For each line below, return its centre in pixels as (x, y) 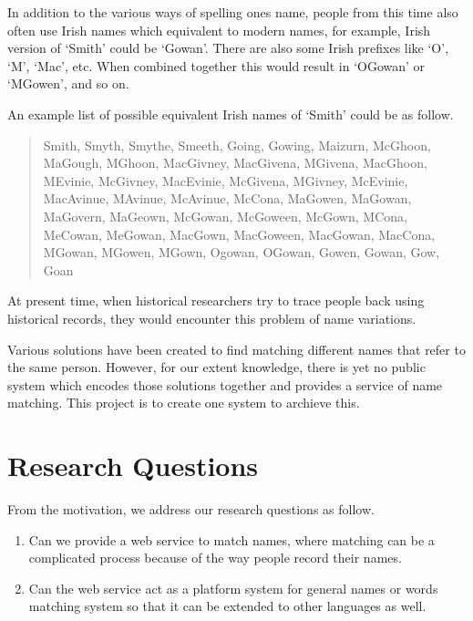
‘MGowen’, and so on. (68, 83)
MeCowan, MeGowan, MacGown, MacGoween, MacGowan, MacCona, (239, 234)
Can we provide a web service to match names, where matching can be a (231, 539)
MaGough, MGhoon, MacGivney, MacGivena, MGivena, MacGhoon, (235, 163)
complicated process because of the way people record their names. (215, 558)
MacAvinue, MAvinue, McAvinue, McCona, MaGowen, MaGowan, (227, 198)
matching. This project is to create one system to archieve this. (184, 403)
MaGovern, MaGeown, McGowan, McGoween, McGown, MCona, (225, 216)
